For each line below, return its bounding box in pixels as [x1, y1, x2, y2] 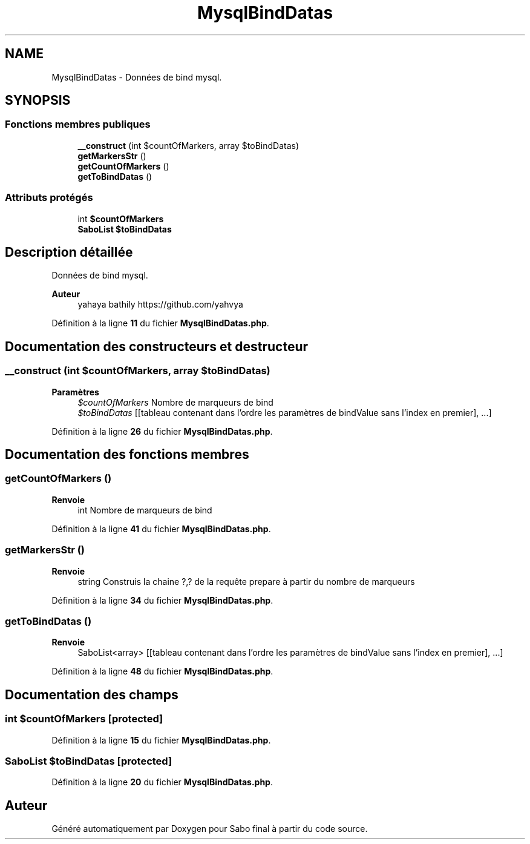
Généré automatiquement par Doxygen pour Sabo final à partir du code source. [51, 823, 368, 834]
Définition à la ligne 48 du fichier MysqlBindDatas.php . [51, 666, 273, 677]
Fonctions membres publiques [5, 118, 151, 131]
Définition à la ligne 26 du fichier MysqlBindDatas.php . [51, 426, 273, 437]
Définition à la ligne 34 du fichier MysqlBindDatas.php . [51, 595, 273, 605]
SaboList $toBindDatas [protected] [5, 754, 172, 767]
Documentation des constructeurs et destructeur [5, 338, 309, 354]
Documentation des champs [5, 687, 178, 702]
